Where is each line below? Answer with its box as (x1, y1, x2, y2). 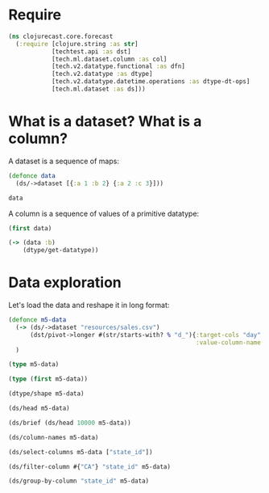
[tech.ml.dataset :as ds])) (51, 85, 147, 94)
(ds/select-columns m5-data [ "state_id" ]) (8, 448, 153, 456)
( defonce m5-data (8, 316, 67, 324)
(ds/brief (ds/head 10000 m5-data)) (8, 419, 131, 427)
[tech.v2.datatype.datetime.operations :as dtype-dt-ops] (51, 78, 250, 86)
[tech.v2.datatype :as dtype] (51, 70, 153, 78)
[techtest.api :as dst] (51, 47, 131, 56)
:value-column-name (196, 338, 262, 347)
